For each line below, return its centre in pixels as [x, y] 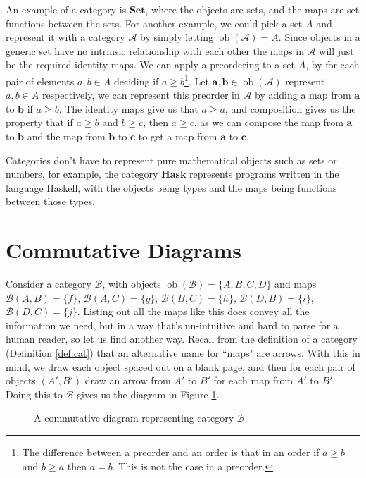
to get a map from [178, 136]
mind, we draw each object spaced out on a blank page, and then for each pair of [181, 366]
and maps [296, 284]
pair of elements [40, 81]
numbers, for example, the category [82, 174]
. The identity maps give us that [128, 108]
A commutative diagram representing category [134, 418]
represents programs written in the [264, 174]
